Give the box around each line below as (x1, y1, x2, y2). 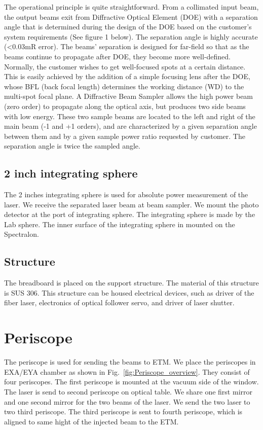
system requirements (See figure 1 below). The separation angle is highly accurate (4, 31, 258, 42)
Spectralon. (4, 229, 39, 239)
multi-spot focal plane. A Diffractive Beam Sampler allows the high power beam (4, 91, 253, 101)
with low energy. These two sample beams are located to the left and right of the (4, 111, 255, 121)
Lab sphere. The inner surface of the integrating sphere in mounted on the (4, 219, 235, 229)
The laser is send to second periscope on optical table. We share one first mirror (4, 386, 252, 397)
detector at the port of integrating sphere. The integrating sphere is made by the (4, 209, 255, 220)
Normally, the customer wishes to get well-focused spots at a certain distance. (4, 61, 246, 71)
